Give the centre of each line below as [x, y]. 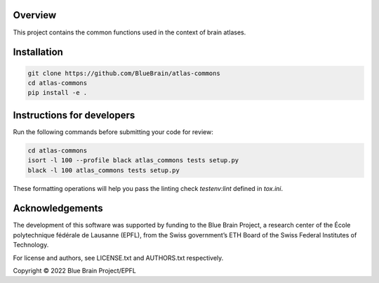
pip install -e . [58, 93]
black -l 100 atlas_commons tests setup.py [104, 170]
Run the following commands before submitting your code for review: [113, 132]
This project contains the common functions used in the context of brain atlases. [129, 32]
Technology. [31, 245]
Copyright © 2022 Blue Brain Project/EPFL [74, 271]
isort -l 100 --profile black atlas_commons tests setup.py [133, 160]
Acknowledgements [58, 208]
